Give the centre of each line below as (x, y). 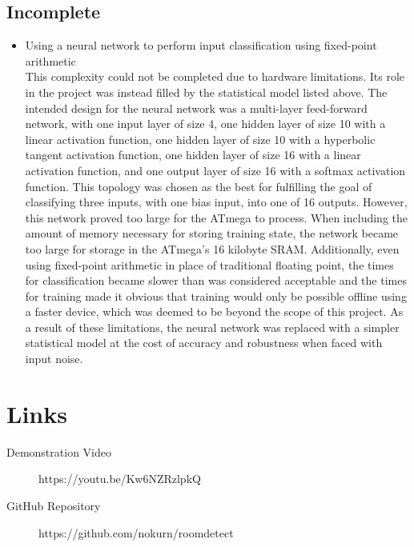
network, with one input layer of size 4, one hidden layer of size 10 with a (205, 124)
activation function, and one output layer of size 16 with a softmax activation (215, 170)
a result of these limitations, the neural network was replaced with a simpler (212, 327)
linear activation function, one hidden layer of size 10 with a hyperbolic (200, 139)
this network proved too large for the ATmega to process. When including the (216, 217)
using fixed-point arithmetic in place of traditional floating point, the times (209, 264)
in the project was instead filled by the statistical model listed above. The (206, 92)
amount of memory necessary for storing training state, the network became (212, 233)
